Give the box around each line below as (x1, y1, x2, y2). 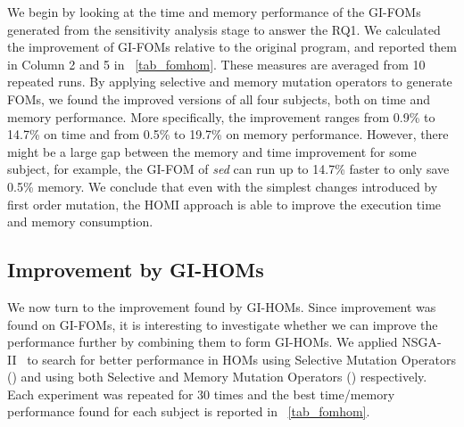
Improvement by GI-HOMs (7, 256, 264, 283)
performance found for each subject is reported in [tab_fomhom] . (7, 402, 370, 421)
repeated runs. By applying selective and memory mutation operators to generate (7, 72, 452, 91)
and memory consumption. (7, 212, 153, 231)
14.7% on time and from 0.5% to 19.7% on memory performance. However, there (7, 125, 449, 144)
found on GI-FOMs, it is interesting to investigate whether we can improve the (7, 315, 438, 333)
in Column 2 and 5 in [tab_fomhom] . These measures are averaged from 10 (7, 54, 426, 73)
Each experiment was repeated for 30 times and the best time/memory (7, 384, 395, 403)
